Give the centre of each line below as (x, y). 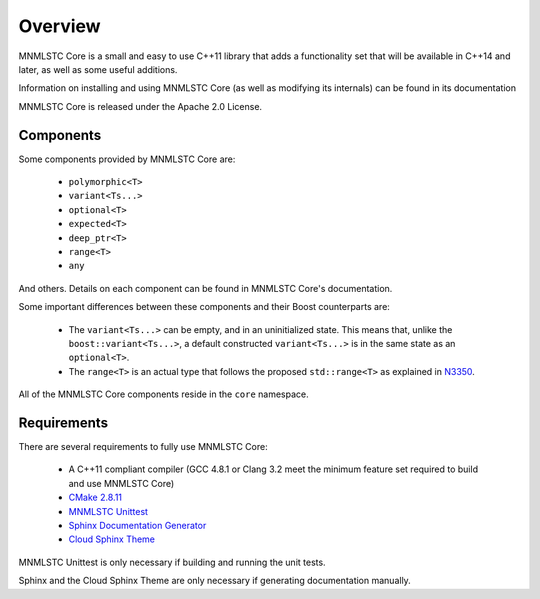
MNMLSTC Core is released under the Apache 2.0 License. (140, 106)
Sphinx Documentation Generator (137, 525)
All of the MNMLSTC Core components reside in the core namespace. (163, 394)
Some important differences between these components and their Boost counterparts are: (204, 307)
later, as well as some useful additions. (98, 69)
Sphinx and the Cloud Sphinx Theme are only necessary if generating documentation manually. (215, 581)
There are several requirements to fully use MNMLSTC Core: (143, 446)
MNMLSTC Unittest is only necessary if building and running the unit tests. (172, 562)
